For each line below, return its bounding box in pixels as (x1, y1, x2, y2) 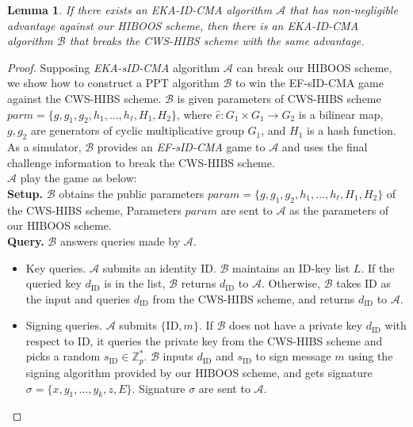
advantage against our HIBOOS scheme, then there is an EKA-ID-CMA (7, 17, 359, 33)
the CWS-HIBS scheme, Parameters (7, 201, 182, 218)
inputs (163, 348, 193, 364)
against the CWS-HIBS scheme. (7, 90, 162, 106)
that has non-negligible (289, 2, 398, 17)
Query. (7, 232, 44, 249)
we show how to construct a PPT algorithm (7, 74, 220, 91)
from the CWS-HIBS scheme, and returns (152, 290, 355, 307)
